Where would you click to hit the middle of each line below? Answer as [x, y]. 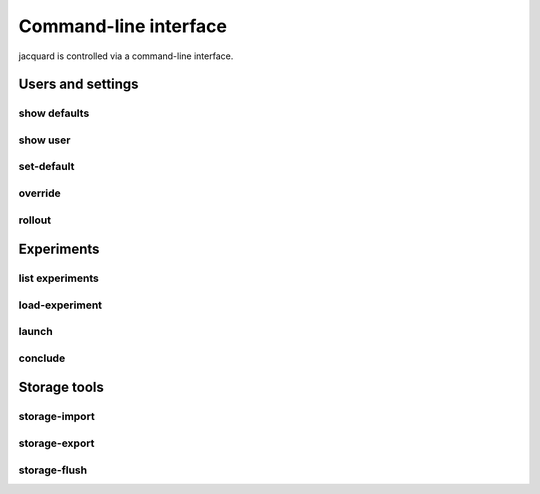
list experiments [58, 278]
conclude [42, 358]
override [40, 193]
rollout [35, 220]
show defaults [54, 113]
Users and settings [78, 84]
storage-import [56, 417]
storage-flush [53, 470]
